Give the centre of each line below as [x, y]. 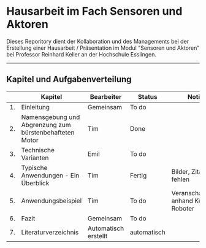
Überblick [35, 183]
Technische [38, 150]
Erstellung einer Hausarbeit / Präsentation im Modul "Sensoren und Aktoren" [103, 48]
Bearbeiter [106, 96]
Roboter [183, 208]
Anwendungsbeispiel [51, 201]
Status [147, 96]
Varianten [35, 158]
